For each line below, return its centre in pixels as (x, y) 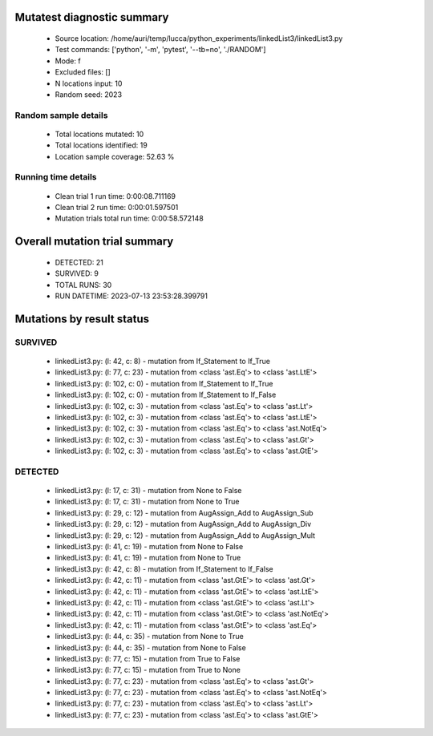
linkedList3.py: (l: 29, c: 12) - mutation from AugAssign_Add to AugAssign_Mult (185, 535)
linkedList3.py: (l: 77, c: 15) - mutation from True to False (148, 658)
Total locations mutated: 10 (99, 134)
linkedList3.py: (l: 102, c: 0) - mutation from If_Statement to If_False (166, 395)
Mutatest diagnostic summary (92, 17)
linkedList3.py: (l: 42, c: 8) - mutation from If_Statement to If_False (164, 568)
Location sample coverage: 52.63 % (115, 156)
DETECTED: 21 (79, 262)
